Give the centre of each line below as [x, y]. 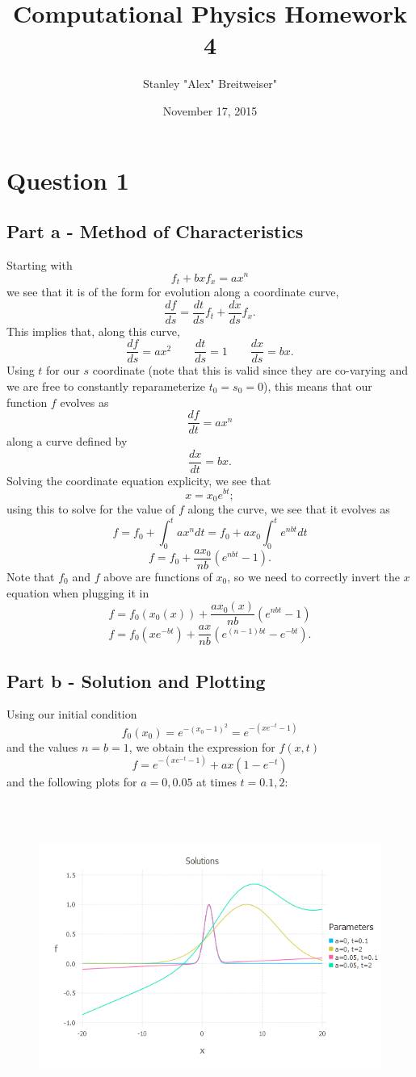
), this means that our [318, 386]
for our [63, 370]
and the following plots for [72, 781]
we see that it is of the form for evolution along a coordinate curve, [173, 292]
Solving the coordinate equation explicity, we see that [139, 480]
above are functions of [158, 576]
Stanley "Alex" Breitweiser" [210, 84]
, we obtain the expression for [202, 746]
